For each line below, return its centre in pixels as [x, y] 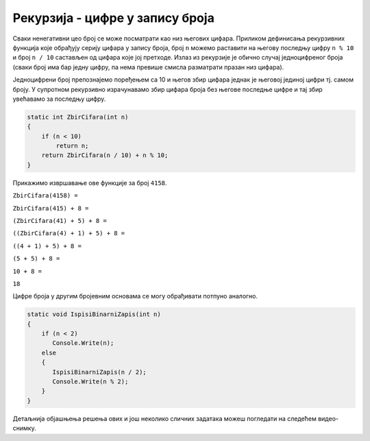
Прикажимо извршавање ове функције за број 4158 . [90, 182]
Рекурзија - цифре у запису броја [114, 18]
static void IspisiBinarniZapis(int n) [94, 314]
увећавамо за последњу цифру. [59, 99]
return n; [72, 146]
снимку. [25, 428]
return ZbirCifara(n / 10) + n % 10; [105, 155]
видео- [328, 418]
